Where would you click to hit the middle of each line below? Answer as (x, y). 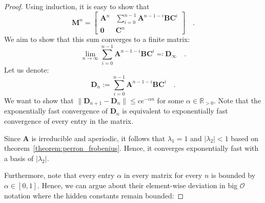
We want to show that (39, 100)
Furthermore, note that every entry (59, 175)
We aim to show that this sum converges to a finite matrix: (97, 39)
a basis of (19, 158)
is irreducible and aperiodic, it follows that (98, 138)
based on (245, 138)
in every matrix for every (163, 175)
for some (170, 100)
